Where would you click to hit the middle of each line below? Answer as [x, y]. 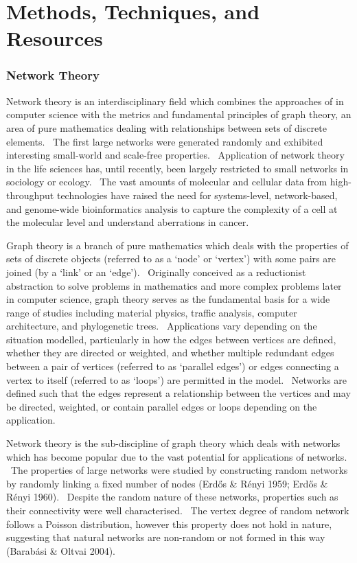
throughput [30, 195]
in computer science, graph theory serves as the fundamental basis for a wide [168, 299]
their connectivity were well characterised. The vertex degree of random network [178, 510]
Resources [55, 38]
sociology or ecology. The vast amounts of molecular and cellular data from [167, 182]
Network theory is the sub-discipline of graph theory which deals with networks [173, 443]
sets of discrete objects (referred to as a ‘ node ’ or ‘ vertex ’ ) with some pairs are [171, 258]
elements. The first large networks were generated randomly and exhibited [165, 141]
